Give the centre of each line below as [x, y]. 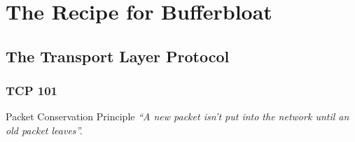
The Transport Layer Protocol [118, 56]
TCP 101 [32, 91]
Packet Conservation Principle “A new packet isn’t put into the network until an [177, 116]
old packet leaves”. [44, 130]
